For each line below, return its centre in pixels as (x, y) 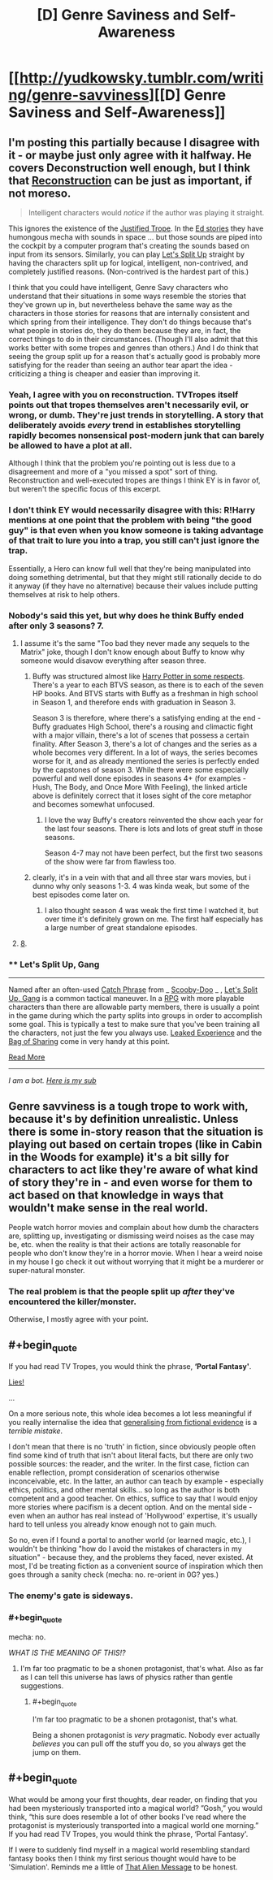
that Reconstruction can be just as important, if (130, 180)
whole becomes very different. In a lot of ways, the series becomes (145, 752)
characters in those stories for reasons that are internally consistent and (129, 313)
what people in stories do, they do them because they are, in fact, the (125, 330)
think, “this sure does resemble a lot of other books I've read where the (128, 1817)
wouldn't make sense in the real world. (108, 1208)
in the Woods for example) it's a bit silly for (119, 1157)
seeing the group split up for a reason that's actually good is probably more (135, 356)
